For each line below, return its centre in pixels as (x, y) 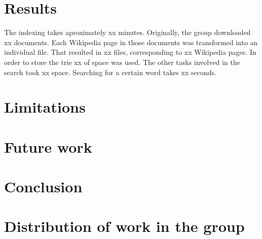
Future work (48, 146)
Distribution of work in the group (124, 226)
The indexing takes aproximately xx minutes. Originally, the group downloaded (127, 32)
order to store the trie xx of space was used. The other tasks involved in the (122, 62)
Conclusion (43, 186)
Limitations (45, 107)
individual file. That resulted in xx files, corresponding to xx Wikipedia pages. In (130, 52)
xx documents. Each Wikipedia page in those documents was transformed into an (131, 42)
